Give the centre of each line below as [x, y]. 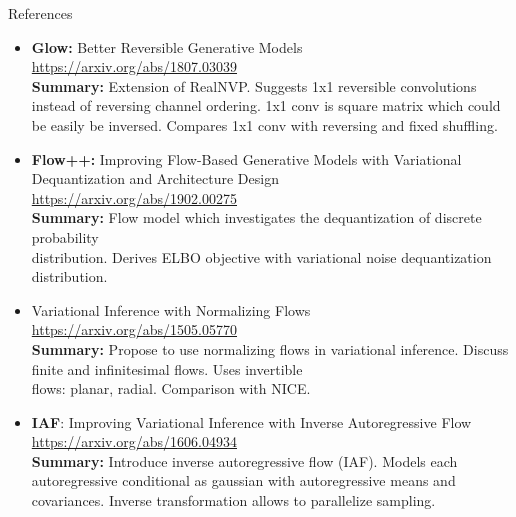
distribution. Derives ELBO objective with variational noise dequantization [261, 256]
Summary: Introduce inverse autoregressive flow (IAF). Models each [244, 460]
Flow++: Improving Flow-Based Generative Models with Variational [246, 158]
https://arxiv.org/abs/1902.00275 [134, 197]
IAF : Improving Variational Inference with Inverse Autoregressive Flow [251, 421]
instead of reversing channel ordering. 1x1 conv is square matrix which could [266, 105]
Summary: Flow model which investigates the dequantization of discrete [256, 217]
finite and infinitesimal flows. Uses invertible [167, 368]
